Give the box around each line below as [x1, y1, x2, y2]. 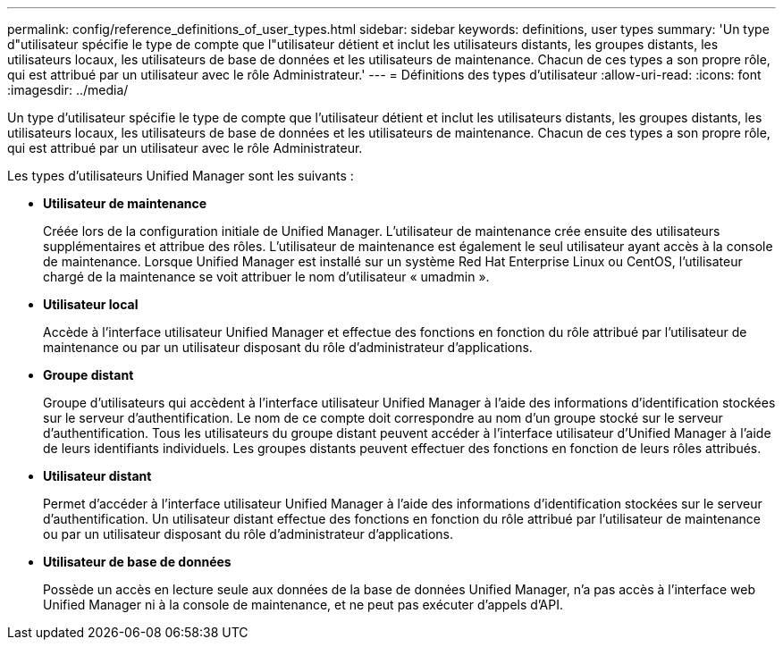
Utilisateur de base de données [43, 554, 232, 569]
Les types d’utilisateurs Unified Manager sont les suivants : [7, 168, 354, 183]
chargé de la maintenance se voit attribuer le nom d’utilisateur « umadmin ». [43, 269, 490, 284]
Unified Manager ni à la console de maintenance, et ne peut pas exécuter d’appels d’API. [43, 597, 563, 612]
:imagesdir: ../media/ [7, 82, 129, 97]
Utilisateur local [43, 297, 139, 312]
